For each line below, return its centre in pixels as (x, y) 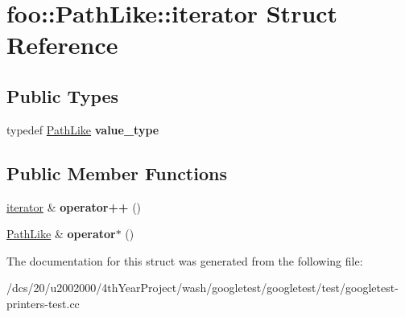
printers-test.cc (43, 303)
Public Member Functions (117, 173)
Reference (62, 45)
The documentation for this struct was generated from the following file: (185, 260)
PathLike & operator (61, 234)
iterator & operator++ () (74, 206)
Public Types (63, 95)
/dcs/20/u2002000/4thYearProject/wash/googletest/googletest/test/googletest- (202, 288)
